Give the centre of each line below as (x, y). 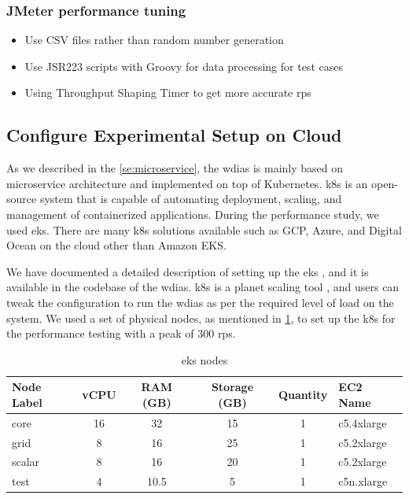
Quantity (303, 395)
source (22, 199)
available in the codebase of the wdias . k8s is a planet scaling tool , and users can (203, 287)
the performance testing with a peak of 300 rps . (121, 333)
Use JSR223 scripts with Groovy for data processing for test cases (184, 66)
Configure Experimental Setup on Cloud (174, 135)
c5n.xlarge (363, 481)
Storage (232, 387)
